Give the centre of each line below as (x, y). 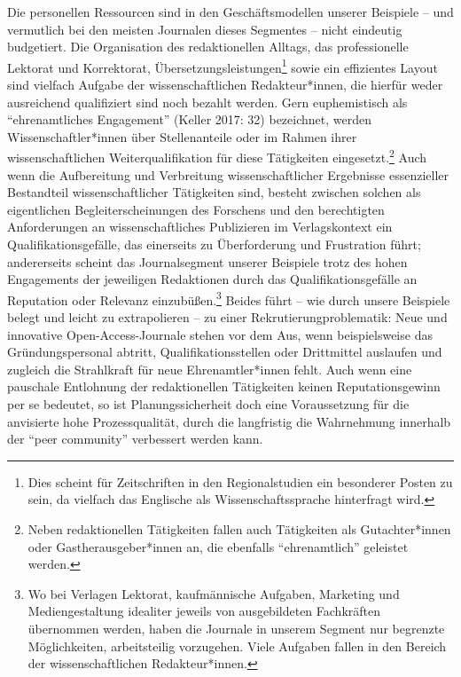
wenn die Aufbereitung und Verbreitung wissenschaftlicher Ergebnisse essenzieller (228, 174)
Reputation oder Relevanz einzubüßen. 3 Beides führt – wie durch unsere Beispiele (229, 298)
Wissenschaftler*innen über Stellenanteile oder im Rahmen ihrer (182, 136)
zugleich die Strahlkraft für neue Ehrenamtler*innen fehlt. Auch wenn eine (210, 369)
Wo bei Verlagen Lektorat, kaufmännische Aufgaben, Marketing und (214, 593)
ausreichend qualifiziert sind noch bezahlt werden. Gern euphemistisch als (207, 102)
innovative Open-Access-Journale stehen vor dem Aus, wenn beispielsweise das (220, 334)
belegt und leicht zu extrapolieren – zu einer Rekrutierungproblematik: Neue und (227, 317)
